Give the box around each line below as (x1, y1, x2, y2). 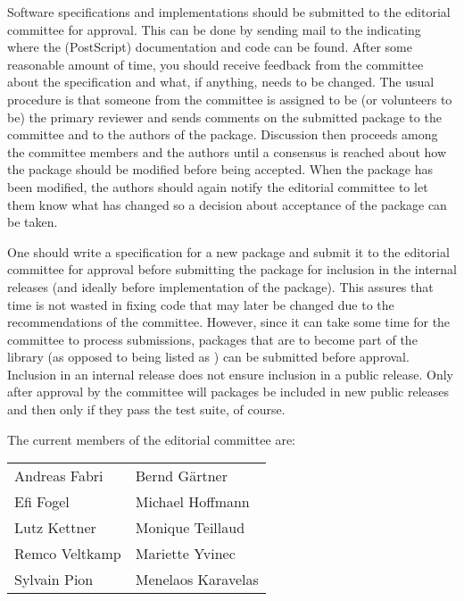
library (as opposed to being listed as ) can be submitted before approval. (7, 347, 410, 366)
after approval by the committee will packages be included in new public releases (7, 382, 449, 401)
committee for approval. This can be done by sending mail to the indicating (7, 20, 421, 38)
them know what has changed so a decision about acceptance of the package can (7, 195, 447, 213)
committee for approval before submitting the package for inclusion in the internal (7, 260, 457, 279)
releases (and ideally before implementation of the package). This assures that (7, 277, 434, 296)
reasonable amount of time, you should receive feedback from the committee (7, 54, 424, 73)
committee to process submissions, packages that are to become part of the (7, 330, 418, 348)
